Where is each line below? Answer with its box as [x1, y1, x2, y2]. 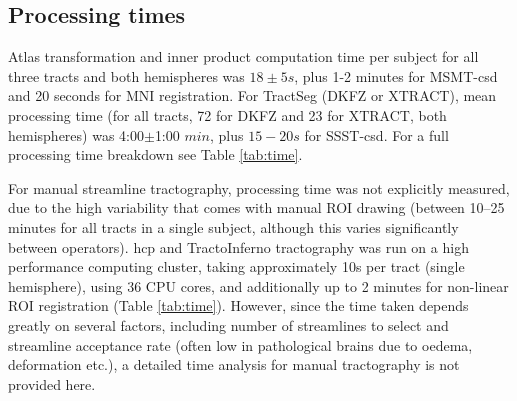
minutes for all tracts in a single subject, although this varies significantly [8, 216, 459, 237]
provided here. [8, 373, 96, 394]
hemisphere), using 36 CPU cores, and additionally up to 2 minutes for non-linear [8, 275, 509, 296]
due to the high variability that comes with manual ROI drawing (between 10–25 [8, 197, 505, 218]
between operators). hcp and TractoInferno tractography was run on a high [8, 236, 469, 257]
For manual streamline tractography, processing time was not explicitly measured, [8, 177, 510, 198]
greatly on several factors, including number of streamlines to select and [8, 314, 449, 335]
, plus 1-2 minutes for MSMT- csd [294, 65, 498, 86]
